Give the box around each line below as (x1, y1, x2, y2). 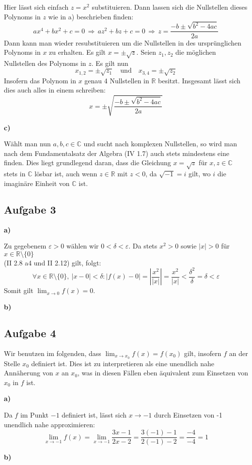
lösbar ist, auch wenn (34, 169, 97, 179)
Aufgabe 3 (4, 201, 56, 217)
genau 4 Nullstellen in (84, 75, 149, 85)
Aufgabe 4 (4, 325, 56, 340)
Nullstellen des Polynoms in (4, 58, 86, 68)
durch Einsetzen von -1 (154, 409, 222, 419)
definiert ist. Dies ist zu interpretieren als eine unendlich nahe (31, 358, 214, 368)
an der (229, 348, 248, 358)
